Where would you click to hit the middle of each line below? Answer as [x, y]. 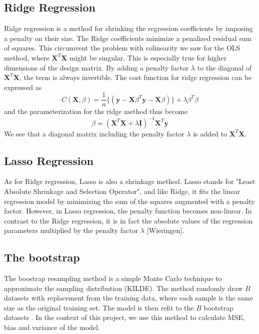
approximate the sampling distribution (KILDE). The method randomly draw [123, 288]
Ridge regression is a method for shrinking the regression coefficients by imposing [129, 28]
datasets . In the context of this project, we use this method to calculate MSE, [124, 317]
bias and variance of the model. [52, 327]
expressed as [23, 87]
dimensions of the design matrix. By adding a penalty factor [96, 67]
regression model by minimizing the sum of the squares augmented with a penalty [129, 201]
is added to [210, 133]
